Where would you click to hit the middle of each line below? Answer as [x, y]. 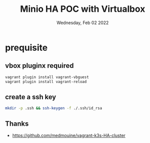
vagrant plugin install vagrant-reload [46, 82]
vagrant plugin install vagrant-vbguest [47, 77]
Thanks [17, 124]
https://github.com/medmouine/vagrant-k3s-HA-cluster [69, 135]
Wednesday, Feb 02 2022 [83, 23]
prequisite [26, 47]
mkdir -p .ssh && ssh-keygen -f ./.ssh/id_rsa [54, 108]
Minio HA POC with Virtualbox [83, 9]
